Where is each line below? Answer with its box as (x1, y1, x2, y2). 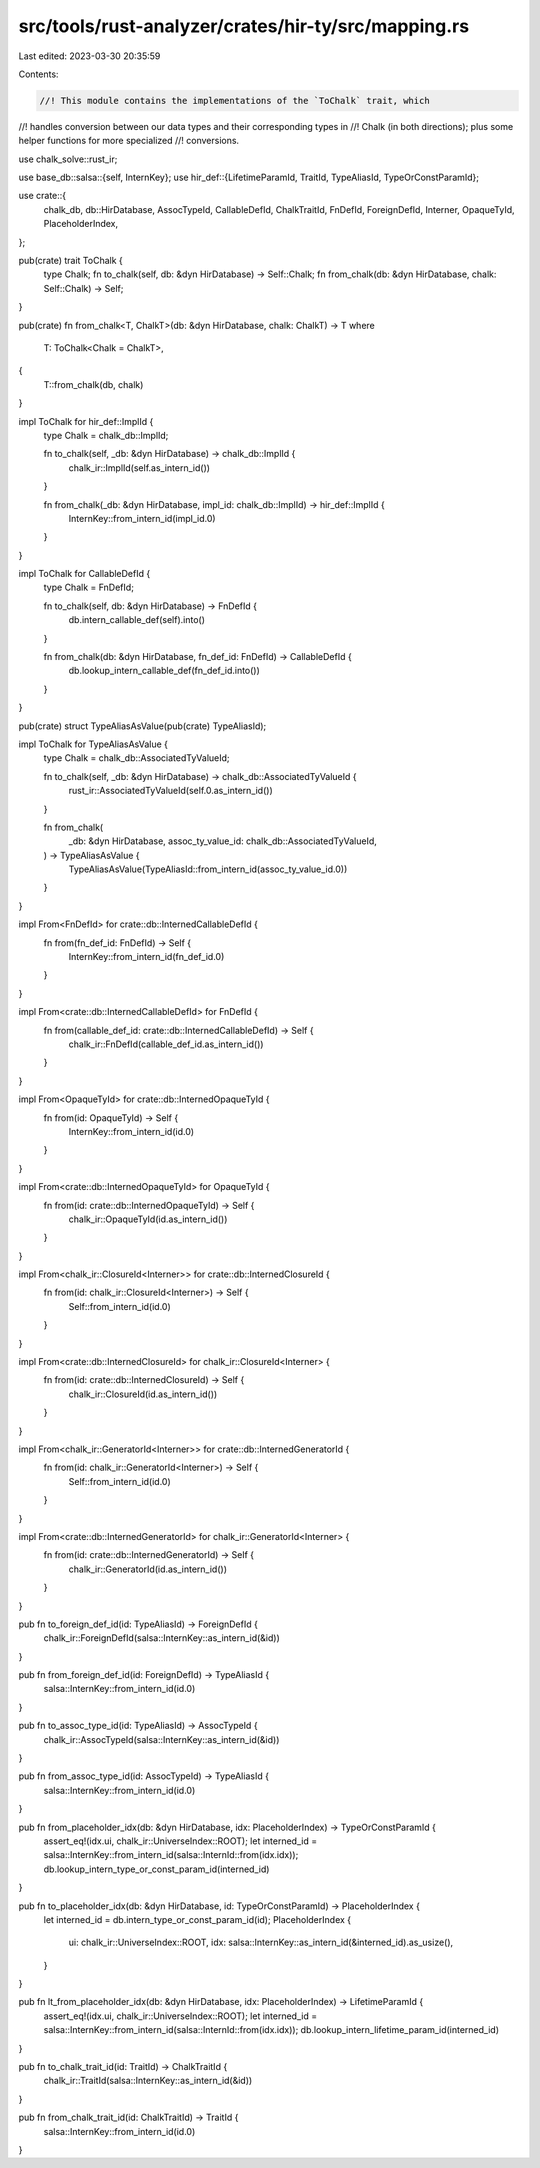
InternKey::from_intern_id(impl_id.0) (68, 512, 216, 524)
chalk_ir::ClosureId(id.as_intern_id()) (68, 1388, 218, 1400)
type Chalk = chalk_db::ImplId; (43, 429, 169, 441)
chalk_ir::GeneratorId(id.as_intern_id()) (68, 1563, 228, 1575)
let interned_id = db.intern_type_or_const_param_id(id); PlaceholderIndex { (43, 1913, 352, 1925)
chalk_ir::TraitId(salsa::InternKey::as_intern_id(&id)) (43, 2075, 253, 2087)
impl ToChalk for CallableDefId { (18, 568, 151, 580)
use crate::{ (18, 190, 67, 202)
